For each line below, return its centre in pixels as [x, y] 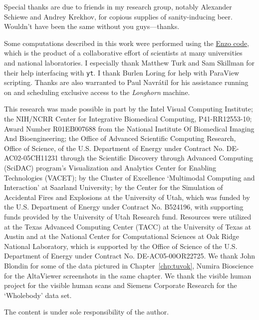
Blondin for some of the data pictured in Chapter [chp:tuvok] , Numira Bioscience [129, 265]
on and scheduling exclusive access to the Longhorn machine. [97, 92]
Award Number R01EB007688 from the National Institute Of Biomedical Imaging [129, 128]
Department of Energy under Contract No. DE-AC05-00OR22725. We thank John [130, 256]
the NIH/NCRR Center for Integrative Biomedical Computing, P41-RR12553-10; [128, 118]
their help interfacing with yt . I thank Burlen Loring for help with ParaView [122, 72]
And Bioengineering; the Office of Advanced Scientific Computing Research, [120, 138]
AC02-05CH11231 [31, 158]
